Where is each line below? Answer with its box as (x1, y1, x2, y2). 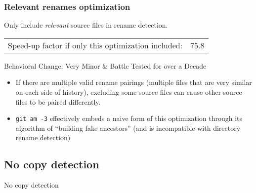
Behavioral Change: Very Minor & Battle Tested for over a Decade (4, 60, 207, 71)
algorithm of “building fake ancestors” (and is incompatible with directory (15, 122, 241, 133)
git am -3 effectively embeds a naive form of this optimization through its (15, 113, 243, 123)
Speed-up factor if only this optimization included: (8, 39, 183, 51)
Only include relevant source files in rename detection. (4, 20, 168, 30)
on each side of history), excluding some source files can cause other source (15, 87, 242, 97)
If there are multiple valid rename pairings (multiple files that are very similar (15, 77, 252, 87)
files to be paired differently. (15, 96, 101, 107)
